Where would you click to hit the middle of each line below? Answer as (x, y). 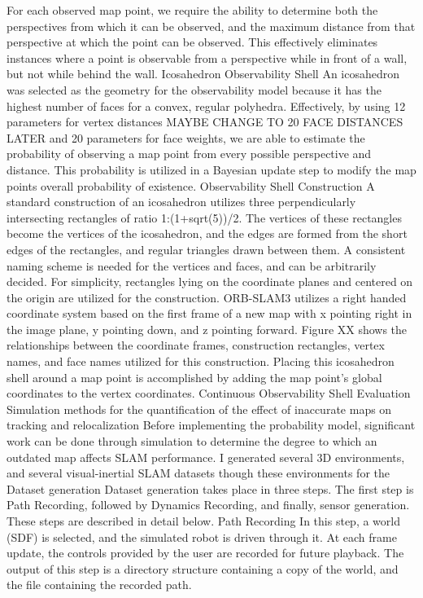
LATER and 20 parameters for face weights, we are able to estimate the (186, 137)
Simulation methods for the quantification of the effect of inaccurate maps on (199, 409)
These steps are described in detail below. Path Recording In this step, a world (203, 521)
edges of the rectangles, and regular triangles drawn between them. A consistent (206, 249)
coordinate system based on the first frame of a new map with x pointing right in (209, 313)
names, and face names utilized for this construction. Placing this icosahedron (201, 361)
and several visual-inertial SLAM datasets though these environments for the (198, 473)
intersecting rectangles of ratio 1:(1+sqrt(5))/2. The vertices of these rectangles (204, 217)
